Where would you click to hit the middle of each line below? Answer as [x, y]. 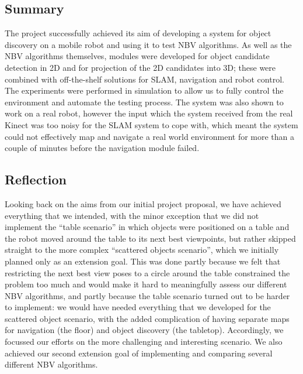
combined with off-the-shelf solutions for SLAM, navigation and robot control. [144, 79]
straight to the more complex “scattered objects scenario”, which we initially [142, 250]
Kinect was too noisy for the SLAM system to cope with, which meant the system [151, 124]
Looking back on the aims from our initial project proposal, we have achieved [143, 203]
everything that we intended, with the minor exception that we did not [132, 215]
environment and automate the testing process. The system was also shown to [144, 102]
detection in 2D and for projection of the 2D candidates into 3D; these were [140, 67]
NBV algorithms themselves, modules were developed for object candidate [137, 56]
